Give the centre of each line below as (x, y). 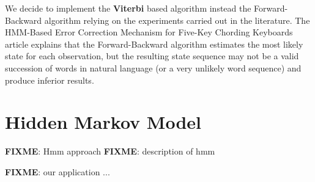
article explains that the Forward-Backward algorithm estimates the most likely (154, 44)
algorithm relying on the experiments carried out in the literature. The (177, 20)
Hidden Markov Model (103, 122)
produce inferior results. (50, 80)
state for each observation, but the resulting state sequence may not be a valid (152, 56)
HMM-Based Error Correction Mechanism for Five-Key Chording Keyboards (149, 32)
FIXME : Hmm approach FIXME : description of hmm (110, 151)
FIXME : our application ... (57, 171)
